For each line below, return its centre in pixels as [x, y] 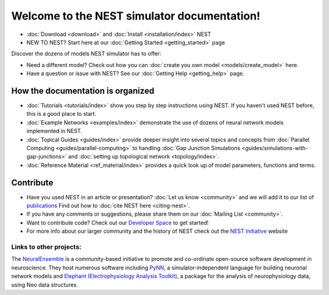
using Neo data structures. [45, 285]
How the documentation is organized [83, 91]
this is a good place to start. [62, 114]
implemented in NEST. [54, 131]
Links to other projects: [46, 247]
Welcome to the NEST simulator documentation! [136, 16]
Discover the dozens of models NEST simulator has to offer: [86, 54]
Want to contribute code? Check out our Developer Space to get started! [118, 222]
